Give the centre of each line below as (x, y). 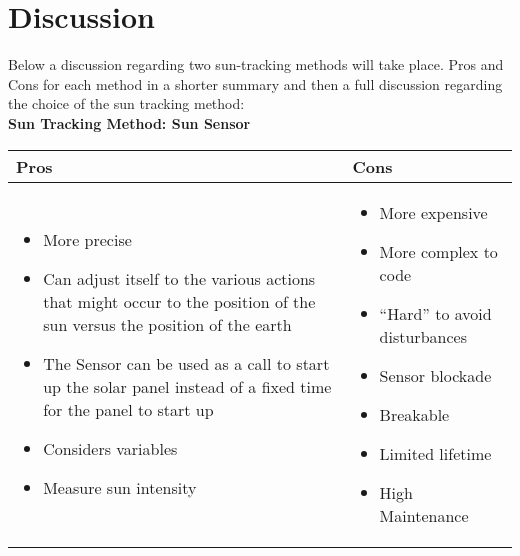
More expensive (433, 212)
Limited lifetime (435, 453)
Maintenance (424, 515)
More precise (87, 239)
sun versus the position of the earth (167, 324)
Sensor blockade (435, 375)
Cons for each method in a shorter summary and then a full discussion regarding (255, 83)
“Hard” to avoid (435, 313)
